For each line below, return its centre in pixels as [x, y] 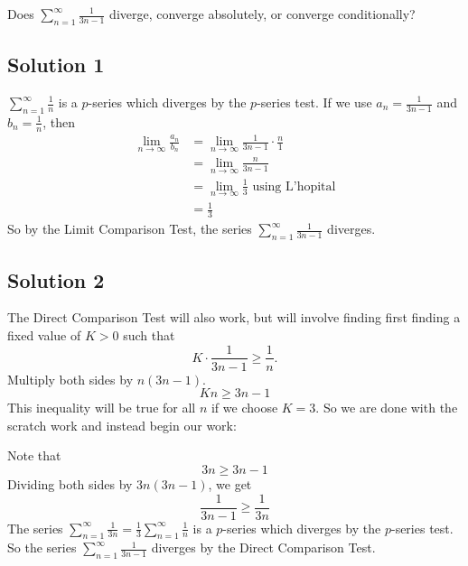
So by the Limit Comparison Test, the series [130, 229]
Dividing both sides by [70, 483]
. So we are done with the [387, 408]
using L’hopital [294, 186]
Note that [34, 455]
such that [149, 334]
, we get [230, 483]
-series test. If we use [314, 102]
